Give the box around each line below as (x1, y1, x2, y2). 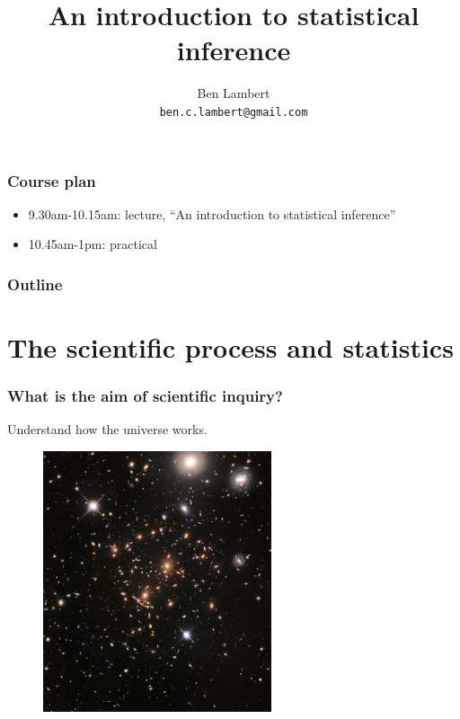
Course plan (7, 169, 96, 191)
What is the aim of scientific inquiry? (7, 385, 283, 407)
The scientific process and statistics (7, 329, 454, 366)
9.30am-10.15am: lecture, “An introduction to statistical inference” (28, 204, 396, 223)
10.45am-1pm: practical (28, 235, 157, 253)
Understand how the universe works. (7, 420, 208, 439)
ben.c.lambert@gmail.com (159, 105, 308, 119)
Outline (7, 272, 63, 295)
